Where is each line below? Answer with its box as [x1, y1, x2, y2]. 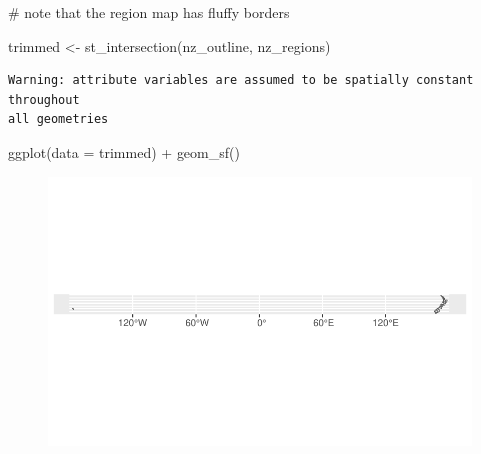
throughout [8, 92, 80, 107]
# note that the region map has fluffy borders [8, 2, 290, 22]
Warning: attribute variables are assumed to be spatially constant [8, 73, 474, 88]
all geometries [8, 112, 109, 127]
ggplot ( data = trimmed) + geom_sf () [8, 141, 240, 162]
